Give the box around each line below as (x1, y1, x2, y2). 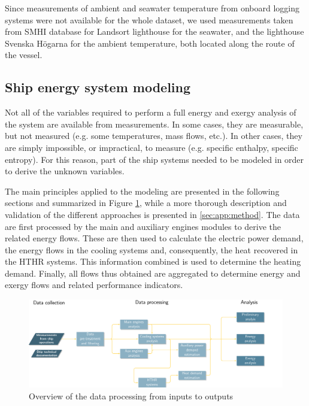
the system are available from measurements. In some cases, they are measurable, (5, 117, 304, 130)
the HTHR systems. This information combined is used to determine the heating (5, 255, 301, 268)
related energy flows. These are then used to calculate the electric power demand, (5, 232, 304, 244)
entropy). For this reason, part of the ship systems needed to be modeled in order (5, 153, 304, 165)
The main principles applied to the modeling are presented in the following (5, 184, 280, 197)
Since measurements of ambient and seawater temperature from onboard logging (5, 2, 299, 14)
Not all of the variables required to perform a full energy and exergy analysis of (5, 106, 296, 119)
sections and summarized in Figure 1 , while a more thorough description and (5, 196, 287, 209)
